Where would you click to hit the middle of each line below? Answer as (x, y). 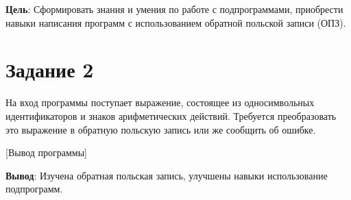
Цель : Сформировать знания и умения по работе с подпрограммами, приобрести (174, 9)
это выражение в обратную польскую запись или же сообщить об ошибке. (161, 129)
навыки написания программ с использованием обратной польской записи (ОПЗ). (176, 22)
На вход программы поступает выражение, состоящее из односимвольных (160, 102)
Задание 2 (50, 70)
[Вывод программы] (46, 152)
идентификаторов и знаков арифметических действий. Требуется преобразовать (171, 115)
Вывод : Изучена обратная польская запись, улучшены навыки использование (167, 175)
